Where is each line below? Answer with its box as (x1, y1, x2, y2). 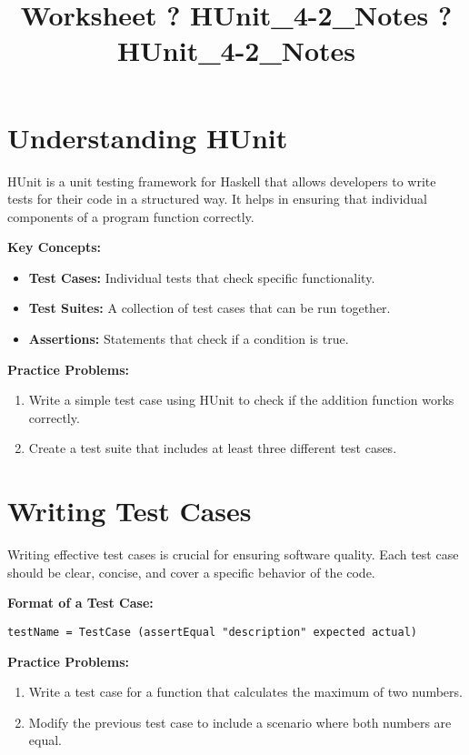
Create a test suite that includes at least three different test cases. (28, 438, 397, 458)
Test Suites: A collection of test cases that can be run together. (28, 298, 391, 317)
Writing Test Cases (7, 492, 252, 529)
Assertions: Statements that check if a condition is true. (28, 329, 349, 348)
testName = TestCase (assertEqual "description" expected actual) (7, 625, 418, 639)
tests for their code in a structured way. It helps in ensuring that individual (7, 189, 427, 208)
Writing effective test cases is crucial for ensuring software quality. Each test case (7, 545, 459, 564)
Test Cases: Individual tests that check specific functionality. (28, 267, 375, 287)
